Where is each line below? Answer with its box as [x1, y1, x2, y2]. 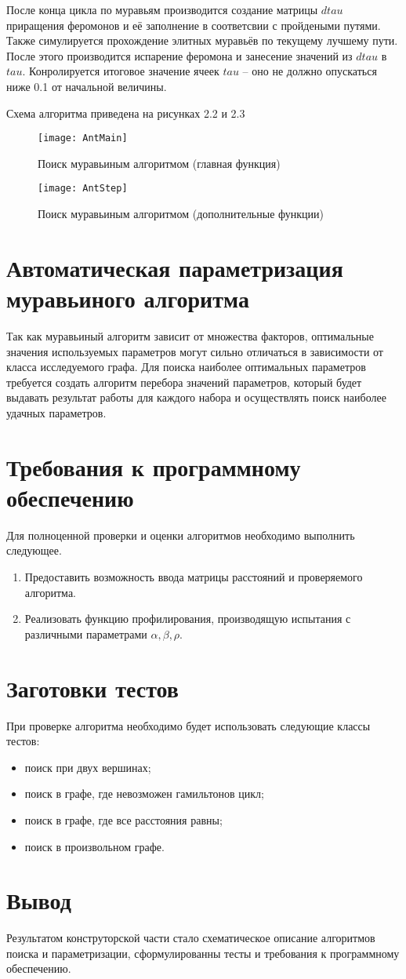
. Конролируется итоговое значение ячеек [22, 63, 219, 79]
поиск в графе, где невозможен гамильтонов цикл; [24, 785, 264, 802]
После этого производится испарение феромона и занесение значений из [6, 47, 353, 64]
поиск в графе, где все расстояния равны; [24, 811, 223, 828]
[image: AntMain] [38, 133, 128, 144]
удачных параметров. [6, 404, 107, 420]
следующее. [6, 542, 62, 559]
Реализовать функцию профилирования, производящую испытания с [24, 610, 351, 627]
